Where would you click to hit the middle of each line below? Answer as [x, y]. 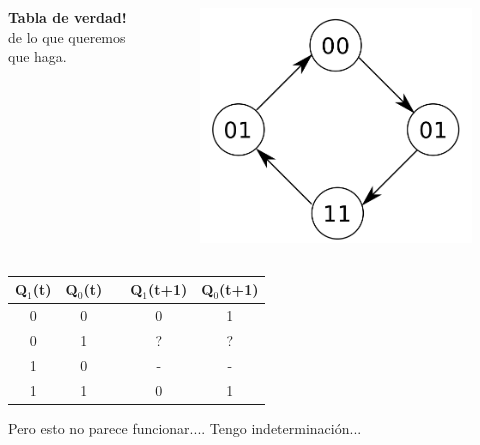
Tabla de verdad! [67, 17]
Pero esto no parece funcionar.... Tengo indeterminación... [185, 427]
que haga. [37, 56]
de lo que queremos [67, 36]
